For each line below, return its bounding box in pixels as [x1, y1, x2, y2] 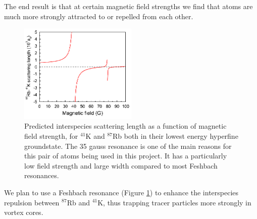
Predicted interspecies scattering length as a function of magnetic [24, 121, 227, 131]
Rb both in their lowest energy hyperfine [112, 130, 238, 141]
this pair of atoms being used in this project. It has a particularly [24, 150, 227, 161]
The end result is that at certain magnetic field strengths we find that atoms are [4, 1, 253, 11]
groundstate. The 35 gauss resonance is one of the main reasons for [24, 140, 232, 151]
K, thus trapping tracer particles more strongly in [97, 197, 251, 207]
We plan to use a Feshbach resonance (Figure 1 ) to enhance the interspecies [4, 187, 239, 197]
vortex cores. [4, 207, 43, 217]
